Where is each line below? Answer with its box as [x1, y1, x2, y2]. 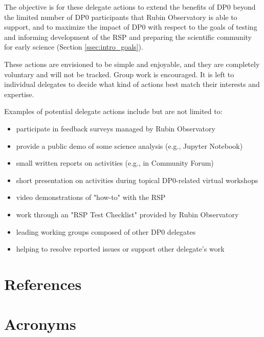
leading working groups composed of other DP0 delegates [16, 226, 196, 237]
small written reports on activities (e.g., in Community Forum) [16, 158, 214, 168]
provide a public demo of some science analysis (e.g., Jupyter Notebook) [16, 140, 243, 151]
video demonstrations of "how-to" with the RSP [16, 192, 166, 203]
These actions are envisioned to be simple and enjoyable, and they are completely [4, 58, 260, 69]
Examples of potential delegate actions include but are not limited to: [4, 106, 223, 117]
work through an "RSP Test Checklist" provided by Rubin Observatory [16, 209, 239, 219]
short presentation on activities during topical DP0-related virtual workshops [16, 174, 258, 185]
